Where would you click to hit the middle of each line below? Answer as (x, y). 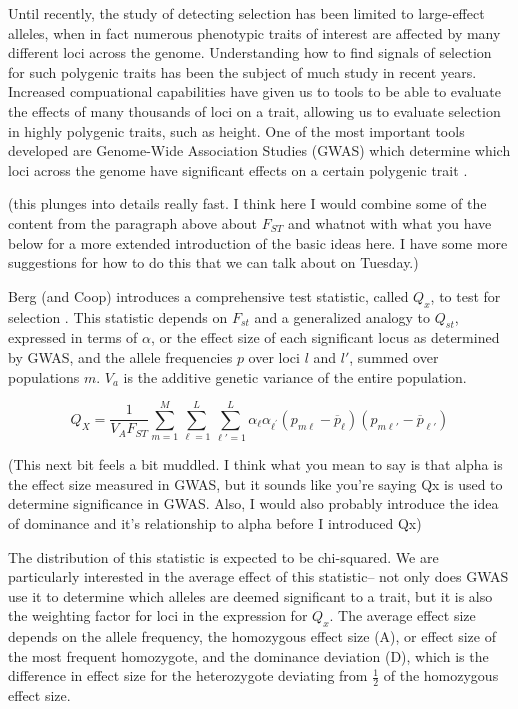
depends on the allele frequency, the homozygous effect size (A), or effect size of (252, 636)
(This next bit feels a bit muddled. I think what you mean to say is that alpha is (255, 464)
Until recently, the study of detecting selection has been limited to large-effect (246, 13)
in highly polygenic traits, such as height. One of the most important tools (236, 130)
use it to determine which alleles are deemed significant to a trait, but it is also (250, 595)
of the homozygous (441, 675)
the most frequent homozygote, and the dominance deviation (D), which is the (248, 655)
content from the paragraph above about (133, 222)
